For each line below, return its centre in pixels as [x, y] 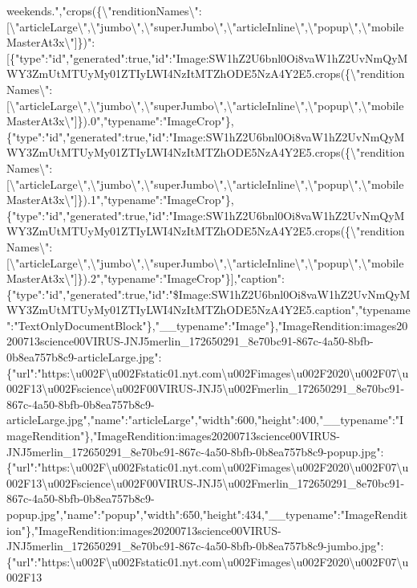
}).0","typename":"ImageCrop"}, [156, 121]
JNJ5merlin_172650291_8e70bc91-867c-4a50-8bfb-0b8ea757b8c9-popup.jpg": [195, 451]
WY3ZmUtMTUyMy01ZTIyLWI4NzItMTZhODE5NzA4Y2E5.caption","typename [208, 310]
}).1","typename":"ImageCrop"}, [156, 200]
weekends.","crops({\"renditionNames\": [104, 10]
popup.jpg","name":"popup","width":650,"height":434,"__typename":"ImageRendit [207, 514]
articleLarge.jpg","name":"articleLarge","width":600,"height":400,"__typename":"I [205, 420]
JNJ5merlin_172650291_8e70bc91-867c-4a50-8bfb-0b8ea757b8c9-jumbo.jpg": [195, 546]
